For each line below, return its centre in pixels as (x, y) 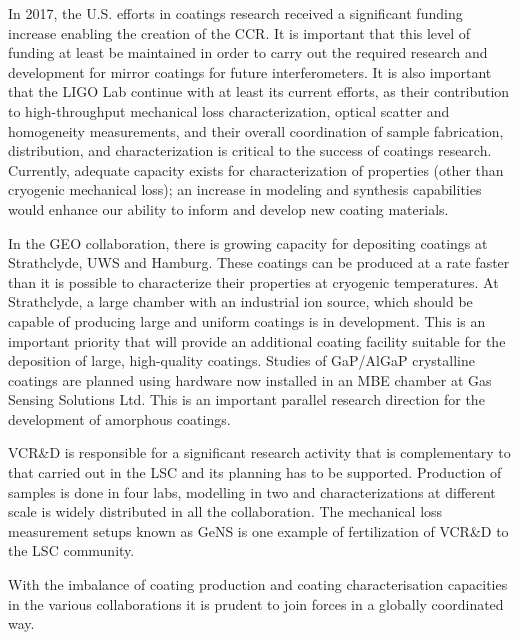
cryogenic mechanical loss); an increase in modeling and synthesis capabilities (245, 189)
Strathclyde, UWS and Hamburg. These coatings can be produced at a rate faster (259, 262)
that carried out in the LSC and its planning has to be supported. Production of (255, 472)
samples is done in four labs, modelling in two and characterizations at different (252, 491)
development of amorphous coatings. (119, 418)
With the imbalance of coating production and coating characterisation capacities (258, 584)
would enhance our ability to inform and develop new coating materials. (228, 208)
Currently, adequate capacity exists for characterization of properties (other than (256, 169)
